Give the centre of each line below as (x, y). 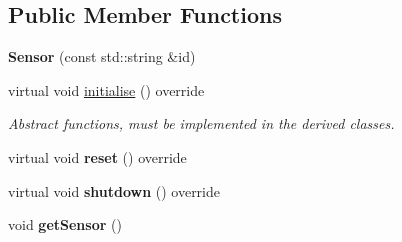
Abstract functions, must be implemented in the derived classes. (201, 123)
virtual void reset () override (97, 156)
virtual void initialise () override (106, 89)
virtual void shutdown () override (114, 190)
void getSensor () (65, 224)
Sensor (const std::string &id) (102, 56)
